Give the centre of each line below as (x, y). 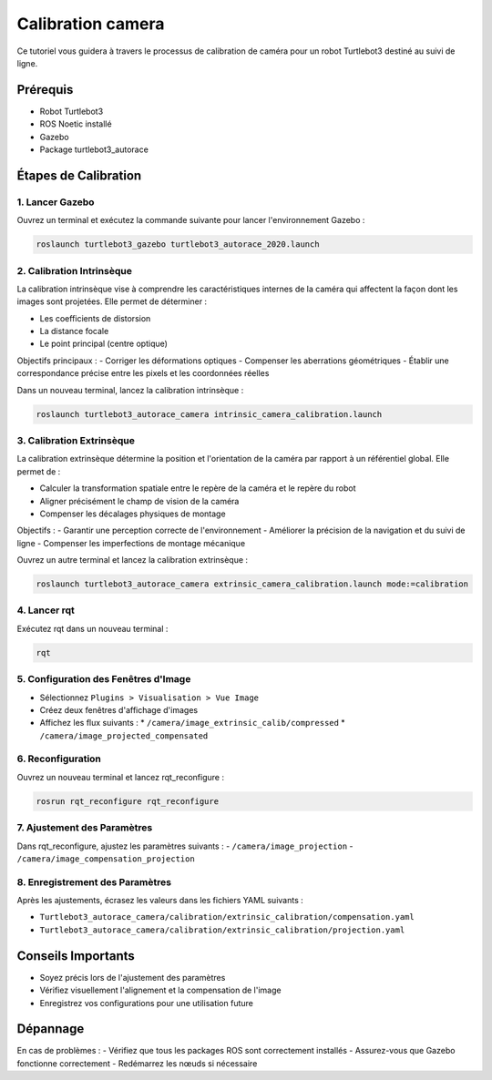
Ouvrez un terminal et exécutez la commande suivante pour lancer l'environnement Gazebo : (191, 220)
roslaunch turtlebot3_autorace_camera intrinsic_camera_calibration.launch (209, 414)
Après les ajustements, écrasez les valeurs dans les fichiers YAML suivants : (160, 901)
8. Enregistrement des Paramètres (94, 881)
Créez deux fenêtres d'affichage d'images (119, 709)
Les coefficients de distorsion (95, 318)
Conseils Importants (76, 956)
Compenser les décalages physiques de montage (133, 514)
